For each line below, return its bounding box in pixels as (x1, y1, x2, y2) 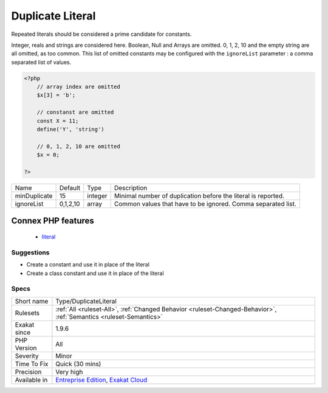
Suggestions (11, 248, 50, 257)
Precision (15, 367, 42, 376)
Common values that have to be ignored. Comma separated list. (114, 200, 297, 208)
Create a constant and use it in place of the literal (26, 261, 150, 268)
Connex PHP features (11, 216, 94, 226)
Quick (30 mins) (55, 360, 101, 368)
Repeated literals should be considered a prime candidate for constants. (11, 30, 192, 38)
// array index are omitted (36, 83, 121, 91)
